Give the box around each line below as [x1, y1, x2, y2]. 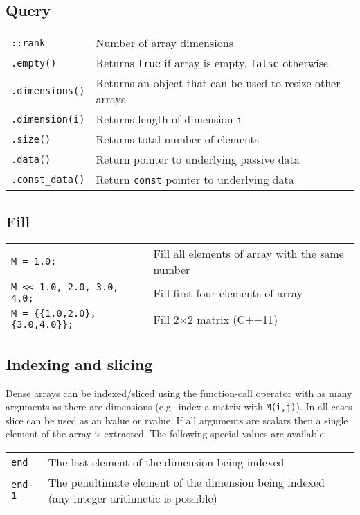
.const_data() [11, 173, 85, 185]
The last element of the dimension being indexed [48, 454, 285, 471]
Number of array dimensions [96, 35, 233, 51]
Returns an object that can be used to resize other [96, 75, 341, 91]
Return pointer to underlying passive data [96, 151, 300, 168]
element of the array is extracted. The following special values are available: [6, 426, 327, 441]
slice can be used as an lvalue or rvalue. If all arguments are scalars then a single [6, 412, 348, 427]
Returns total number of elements [96, 131, 259, 148]
